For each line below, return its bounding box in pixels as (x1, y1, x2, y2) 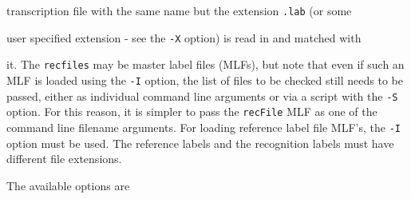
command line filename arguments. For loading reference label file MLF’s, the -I (6, 118, 401, 135)
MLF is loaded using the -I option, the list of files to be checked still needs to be (6, 71, 403, 88)
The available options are (6, 177, 130, 193)
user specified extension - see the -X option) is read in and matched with (6, 29, 362, 46)
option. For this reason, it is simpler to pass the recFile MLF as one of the (6, 103, 377, 120)
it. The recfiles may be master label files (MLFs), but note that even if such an (6, 56, 405, 73)
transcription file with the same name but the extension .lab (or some (6, 2, 352, 18)
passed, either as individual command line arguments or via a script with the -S (6, 87, 398, 104)
